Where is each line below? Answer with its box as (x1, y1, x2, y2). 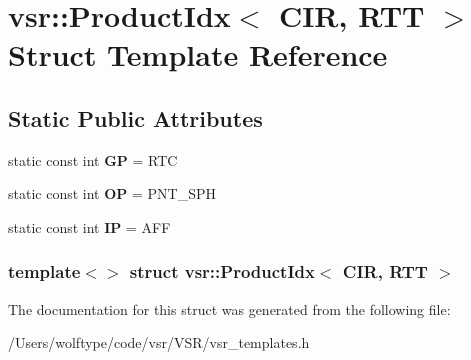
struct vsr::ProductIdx (129, 259, 315, 284)
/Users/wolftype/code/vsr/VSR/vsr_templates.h (8, 332, 310, 353)
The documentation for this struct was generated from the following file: (8, 298, 451, 319)
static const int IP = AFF (8, 216, 171, 237)
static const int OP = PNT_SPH (8, 183, 216, 204)
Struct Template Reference (8, 34, 388, 75)
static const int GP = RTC (8, 149, 178, 170)
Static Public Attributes (8, 102, 263, 133)
